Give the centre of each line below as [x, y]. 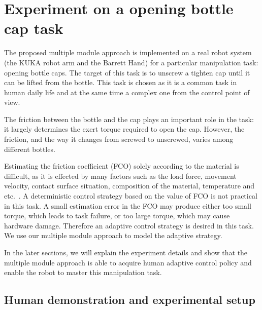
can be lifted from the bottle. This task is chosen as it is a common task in [121, 82]
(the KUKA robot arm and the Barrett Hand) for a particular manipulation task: [131, 62]
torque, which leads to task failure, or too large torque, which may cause [117, 216]
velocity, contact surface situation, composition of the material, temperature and [129, 186]
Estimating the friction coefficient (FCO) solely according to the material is [122, 166]
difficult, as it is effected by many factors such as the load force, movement [120, 176]
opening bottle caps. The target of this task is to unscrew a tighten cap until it [127, 72]
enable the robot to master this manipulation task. [83, 272]
